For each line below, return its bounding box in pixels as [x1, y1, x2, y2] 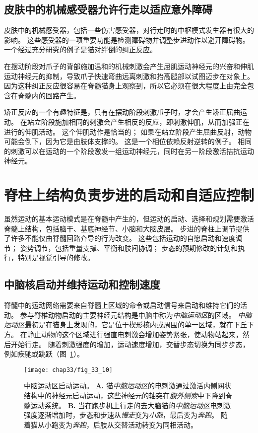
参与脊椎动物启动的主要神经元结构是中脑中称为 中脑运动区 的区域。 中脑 [20, 309, 252, 320]
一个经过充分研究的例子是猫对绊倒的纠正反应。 [4, 44, 157, 55]
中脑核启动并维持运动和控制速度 [4, 277, 160, 292]
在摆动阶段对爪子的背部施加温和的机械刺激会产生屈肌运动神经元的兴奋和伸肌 [4, 61, 254, 71]
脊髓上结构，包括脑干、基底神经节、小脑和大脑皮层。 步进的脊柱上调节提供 [4, 223, 250, 233]
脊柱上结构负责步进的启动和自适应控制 [4, 185, 255, 205]
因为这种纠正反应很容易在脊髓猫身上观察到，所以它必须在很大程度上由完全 [4, 80, 247, 91]
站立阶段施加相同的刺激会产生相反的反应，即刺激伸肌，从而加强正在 [27, 116, 250, 127]
